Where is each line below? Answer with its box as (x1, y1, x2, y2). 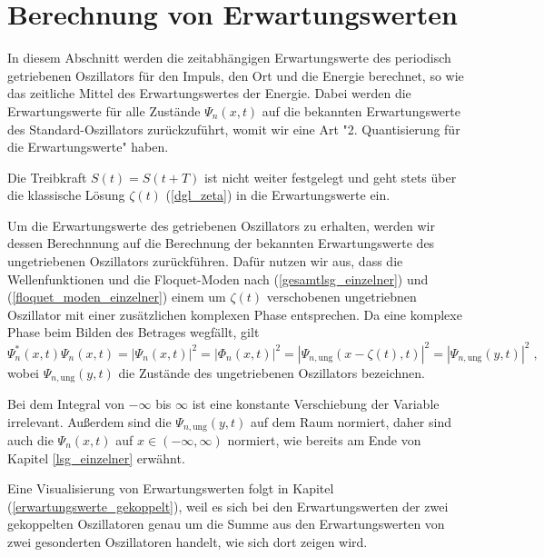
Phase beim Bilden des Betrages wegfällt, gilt (7, 323, 260, 342)
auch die (7, 431, 54, 450)
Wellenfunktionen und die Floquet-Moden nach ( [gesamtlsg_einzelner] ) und (7, 269, 429, 288)
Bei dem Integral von (7, 393, 124, 413)
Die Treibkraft (7, 167, 87, 186)
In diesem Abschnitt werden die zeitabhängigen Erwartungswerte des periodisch (7, 48, 451, 67)
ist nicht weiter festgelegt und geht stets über (203, 167, 457, 186)
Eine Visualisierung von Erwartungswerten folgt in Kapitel (7, 479, 334, 498)
